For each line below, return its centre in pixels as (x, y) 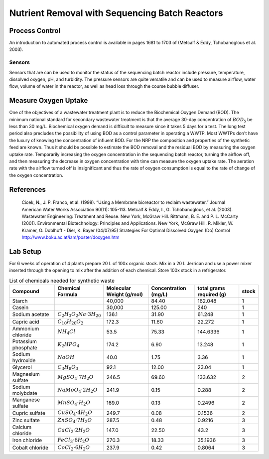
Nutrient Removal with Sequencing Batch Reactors (116, 13)
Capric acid (26, 321)
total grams (211, 288)
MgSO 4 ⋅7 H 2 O (76, 378)
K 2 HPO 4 (68, 345)
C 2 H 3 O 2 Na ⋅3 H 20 (79, 315)
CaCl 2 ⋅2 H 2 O (74, 431)
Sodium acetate (31, 314)
